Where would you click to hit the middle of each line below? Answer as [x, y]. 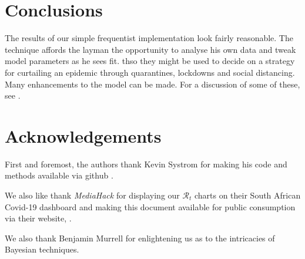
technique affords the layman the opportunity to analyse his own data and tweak [150, 49]
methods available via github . [59, 175]
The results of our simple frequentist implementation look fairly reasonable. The [149, 38]
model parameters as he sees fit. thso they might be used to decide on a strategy [150, 61]
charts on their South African [247, 195]
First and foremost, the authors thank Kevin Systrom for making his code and [146, 164]
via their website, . [38, 218]
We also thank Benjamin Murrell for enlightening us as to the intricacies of [140, 238]
